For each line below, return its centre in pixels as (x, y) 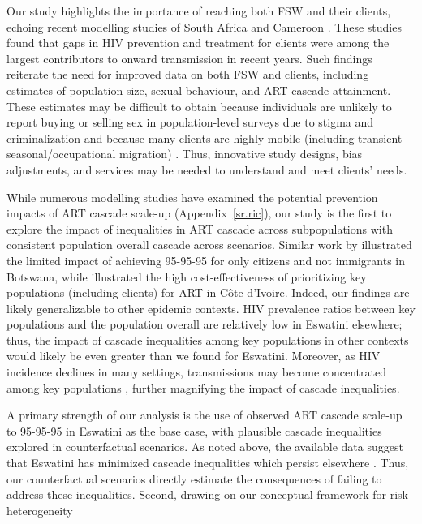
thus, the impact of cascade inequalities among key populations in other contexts (208, 339)
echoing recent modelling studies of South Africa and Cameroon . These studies (204, 26)
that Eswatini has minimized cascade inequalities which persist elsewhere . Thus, (208, 463)
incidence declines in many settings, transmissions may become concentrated (197, 372)
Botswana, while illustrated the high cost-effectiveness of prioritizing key (187, 276)
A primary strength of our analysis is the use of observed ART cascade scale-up (205, 415)
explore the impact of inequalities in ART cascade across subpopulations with (200, 228)
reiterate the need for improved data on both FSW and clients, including (188, 74)
